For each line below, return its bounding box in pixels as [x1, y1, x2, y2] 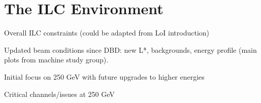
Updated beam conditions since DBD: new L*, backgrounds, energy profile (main [4, 44, 257, 55]
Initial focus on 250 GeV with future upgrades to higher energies [4, 71, 205, 82]
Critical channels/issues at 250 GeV [4, 88, 115, 99]
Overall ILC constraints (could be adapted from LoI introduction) [4, 27, 210, 38]
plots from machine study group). [4, 54, 109, 65]
